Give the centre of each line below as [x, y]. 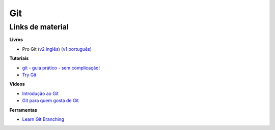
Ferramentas [23, 110]
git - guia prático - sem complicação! [61, 68]
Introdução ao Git [40, 93]
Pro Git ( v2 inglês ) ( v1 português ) [57, 49]
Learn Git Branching [43, 119]
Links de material [39, 27]
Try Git [29, 75]
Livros [16, 40]
